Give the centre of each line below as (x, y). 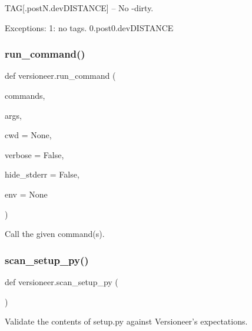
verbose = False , (34, 154)
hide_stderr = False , (42, 174)
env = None (26, 194)
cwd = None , (28, 135)
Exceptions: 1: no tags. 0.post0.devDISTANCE (89, 27)
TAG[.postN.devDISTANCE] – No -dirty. (79, 8)
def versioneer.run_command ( (60, 76)
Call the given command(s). (55, 234)
